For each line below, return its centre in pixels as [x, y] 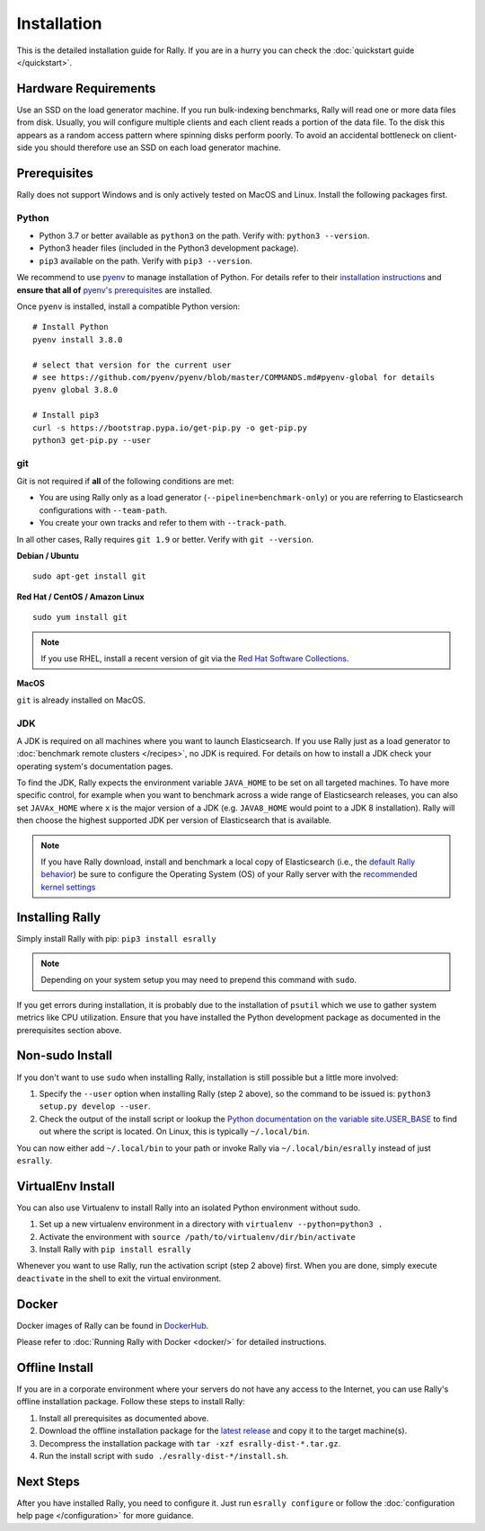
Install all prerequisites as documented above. [124, 1418]
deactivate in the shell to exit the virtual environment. [119, 1278]
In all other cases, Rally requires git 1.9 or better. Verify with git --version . [165, 539]
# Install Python [71, 327]
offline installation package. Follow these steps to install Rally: [131, 1402]
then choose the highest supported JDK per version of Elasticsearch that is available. [174, 820]
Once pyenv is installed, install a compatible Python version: [128, 306]
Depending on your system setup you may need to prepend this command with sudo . [199, 980]
